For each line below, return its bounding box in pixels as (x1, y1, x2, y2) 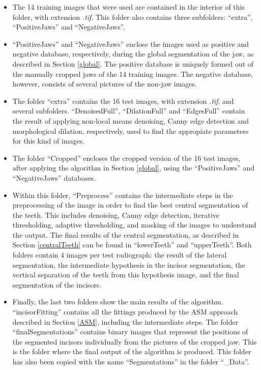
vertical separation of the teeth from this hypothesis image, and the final (12, 269, 239, 280)
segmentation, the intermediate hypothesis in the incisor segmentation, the (12, 259, 245, 270)
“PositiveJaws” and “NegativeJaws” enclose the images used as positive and (12, 38, 249, 49)
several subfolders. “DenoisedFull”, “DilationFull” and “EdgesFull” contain (12, 105, 245, 116)
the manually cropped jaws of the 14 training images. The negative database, (12, 68, 253, 79)
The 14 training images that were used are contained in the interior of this (12, 2, 245, 12)
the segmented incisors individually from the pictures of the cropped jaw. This (12, 336, 257, 347)
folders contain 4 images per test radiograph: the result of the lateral (12, 249, 227, 260)
